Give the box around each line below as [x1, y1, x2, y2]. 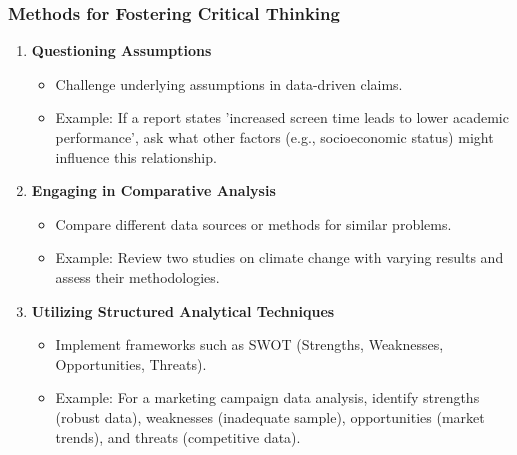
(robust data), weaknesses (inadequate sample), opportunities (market [55, 406, 485, 427]
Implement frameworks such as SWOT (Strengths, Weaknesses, [55, 334, 444, 355]
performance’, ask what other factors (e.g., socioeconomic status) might [55, 127, 494, 147]
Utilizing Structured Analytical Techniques [31, 300, 335, 321]
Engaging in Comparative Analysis [31, 180, 276, 201]
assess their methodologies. [55, 266, 220, 287]
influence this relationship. [55, 146, 217, 167]
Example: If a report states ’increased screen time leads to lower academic [55, 107, 509, 128]
